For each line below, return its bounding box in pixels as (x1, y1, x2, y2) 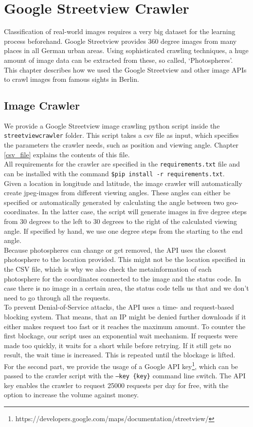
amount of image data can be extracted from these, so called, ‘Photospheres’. (4, 55, 233, 65)
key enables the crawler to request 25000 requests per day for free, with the (4, 380, 229, 390)
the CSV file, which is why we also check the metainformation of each (4, 263, 212, 274)
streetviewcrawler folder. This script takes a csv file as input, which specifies (4, 130, 239, 140)
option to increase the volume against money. (4, 390, 139, 400)
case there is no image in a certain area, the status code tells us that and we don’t (4, 283, 249, 293)
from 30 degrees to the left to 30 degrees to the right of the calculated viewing (4, 216, 237, 226)
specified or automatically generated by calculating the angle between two (4, 197, 224, 207)
